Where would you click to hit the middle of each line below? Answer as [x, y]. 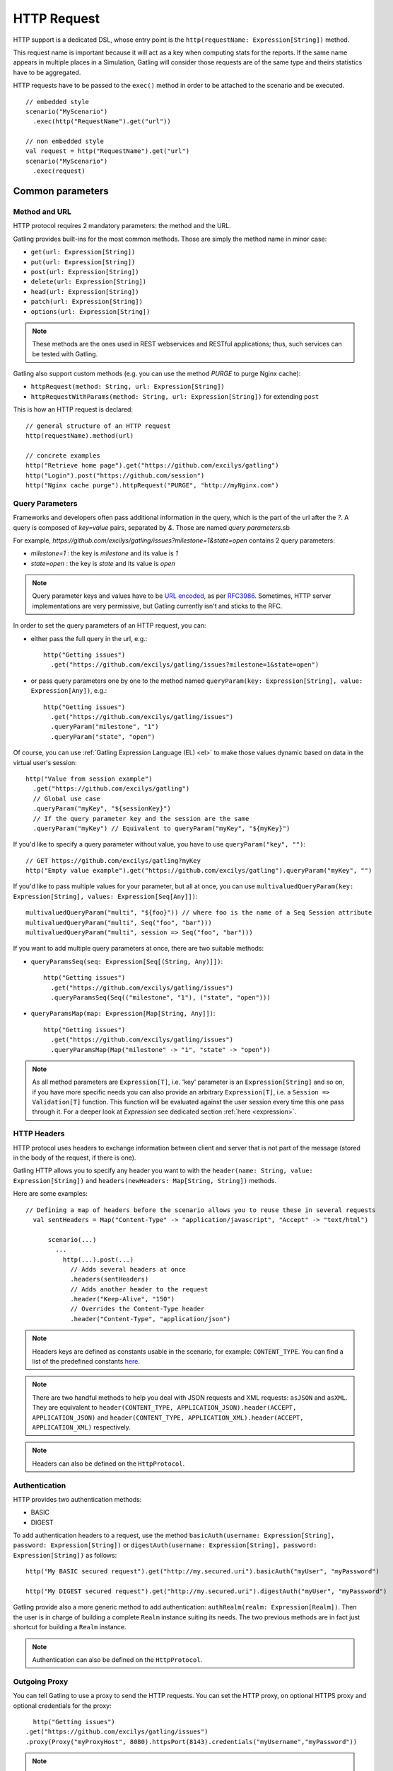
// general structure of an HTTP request [98, 426]
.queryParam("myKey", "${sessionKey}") [102, 809]
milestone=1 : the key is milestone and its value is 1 [104, 553]
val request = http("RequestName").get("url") [108, 151]
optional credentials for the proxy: [63, 1705]
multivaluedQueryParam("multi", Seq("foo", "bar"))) [119, 922]
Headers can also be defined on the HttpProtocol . [108, 1464]
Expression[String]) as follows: [65, 1555]
